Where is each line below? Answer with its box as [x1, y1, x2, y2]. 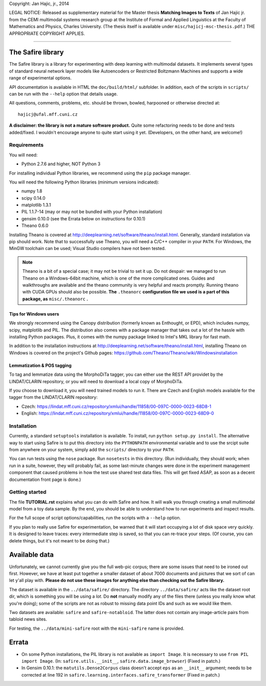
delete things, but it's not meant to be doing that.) [9, 538, 110, 543]
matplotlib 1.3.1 [21, 202, 51, 208]
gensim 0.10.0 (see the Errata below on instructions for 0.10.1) [21, 216, 145, 221]
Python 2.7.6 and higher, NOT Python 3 [21, 161, 100, 167]
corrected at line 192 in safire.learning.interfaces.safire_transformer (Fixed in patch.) [21, 672, 220, 678]
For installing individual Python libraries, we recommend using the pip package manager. [9, 170, 191, 176]
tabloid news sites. [9, 616, 47, 622]
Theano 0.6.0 [21, 222, 49, 229]
